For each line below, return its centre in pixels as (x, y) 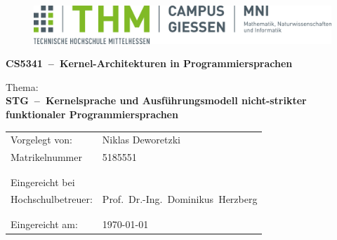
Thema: (22, 86)
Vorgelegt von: (41, 140)
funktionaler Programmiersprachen (92, 114)
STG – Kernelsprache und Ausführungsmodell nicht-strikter (156, 100)
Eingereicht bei (43, 182)
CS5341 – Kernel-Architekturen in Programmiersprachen (149, 63)
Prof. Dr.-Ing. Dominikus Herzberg (180, 199)
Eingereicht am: (44, 224)
